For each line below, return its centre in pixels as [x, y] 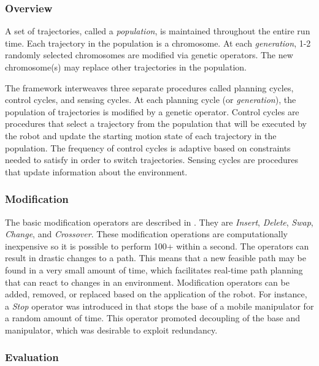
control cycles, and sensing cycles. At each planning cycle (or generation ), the [151, 100]
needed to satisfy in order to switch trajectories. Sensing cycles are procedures [152, 160]
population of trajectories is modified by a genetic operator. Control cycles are [152, 111]
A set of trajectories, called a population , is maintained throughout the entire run [158, 31]
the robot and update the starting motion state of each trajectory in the [141, 135]
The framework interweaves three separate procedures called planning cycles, [149, 87]
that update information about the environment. [96, 171]
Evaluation [32, 357]
